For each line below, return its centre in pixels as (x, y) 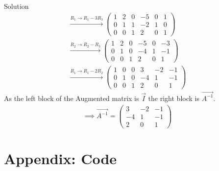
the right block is (174, 98)
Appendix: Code (61, 158)
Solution (16, 6)
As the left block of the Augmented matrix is (72, 98)
